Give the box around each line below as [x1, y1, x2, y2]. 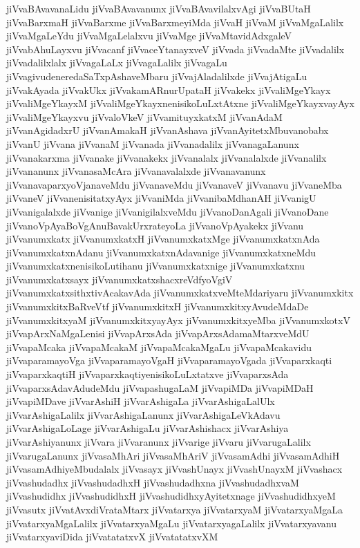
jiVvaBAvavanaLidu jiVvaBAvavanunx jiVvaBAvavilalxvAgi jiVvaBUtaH [6, 1, 311, 15]
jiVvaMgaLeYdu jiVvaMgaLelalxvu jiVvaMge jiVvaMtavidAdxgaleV [6, 28, 292, 43]
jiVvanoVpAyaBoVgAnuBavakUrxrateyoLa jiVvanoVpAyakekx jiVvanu [6, 218, 304, 232]
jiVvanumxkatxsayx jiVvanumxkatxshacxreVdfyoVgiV [6, 272, 233, 286]
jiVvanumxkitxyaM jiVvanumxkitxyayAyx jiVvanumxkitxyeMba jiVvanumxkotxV [6, 312, 350, 327]
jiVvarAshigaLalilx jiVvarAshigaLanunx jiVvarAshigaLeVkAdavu [6, 407, 281, 422]
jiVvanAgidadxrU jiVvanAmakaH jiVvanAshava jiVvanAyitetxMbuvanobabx [6, 123, 329, 138]
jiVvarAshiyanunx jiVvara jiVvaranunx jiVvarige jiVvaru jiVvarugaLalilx [6, 435, 311, 448]
